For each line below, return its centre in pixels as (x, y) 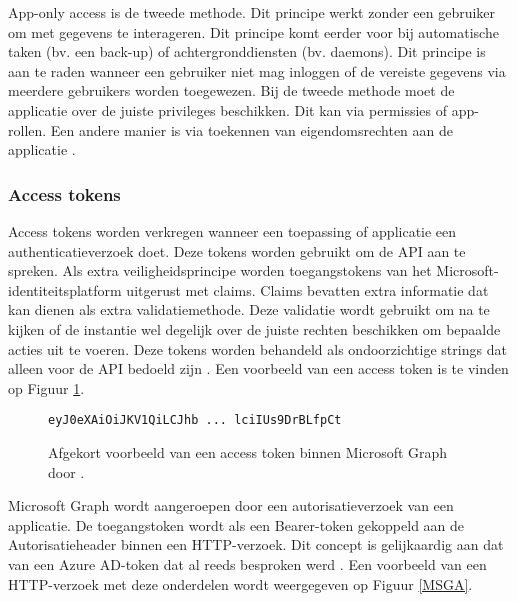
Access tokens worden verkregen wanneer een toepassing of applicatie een (232, 230)
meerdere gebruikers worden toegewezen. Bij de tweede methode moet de (231, 90)
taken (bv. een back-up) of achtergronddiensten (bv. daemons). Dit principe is (247, 51)
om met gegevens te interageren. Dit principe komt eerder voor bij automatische (253, 31)
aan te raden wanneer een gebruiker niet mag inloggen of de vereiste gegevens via (257, 70)
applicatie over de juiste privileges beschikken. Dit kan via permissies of (228, 109)
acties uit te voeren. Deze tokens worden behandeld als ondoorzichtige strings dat (257, 348)
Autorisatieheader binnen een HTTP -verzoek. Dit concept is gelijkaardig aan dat (256, 544)
